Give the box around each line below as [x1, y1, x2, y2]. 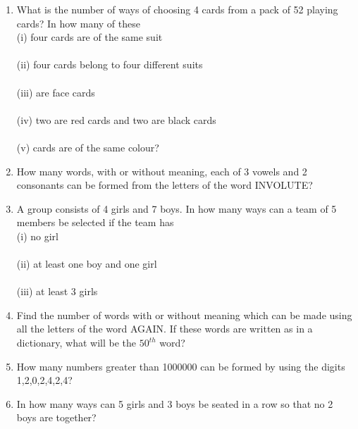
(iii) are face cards [16, 85, 95, 99]
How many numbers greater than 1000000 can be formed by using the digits [16, 359, 345, 373]
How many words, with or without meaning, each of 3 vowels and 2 [16, 163, 307, 178]
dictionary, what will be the [16, 335, 137, 350]
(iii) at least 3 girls [16, 284, 98, 299]
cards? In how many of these [16, 15, 140, 30]
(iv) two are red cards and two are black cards [16, 112, 216, 127]
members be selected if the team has [16, 215, 174, 230]
